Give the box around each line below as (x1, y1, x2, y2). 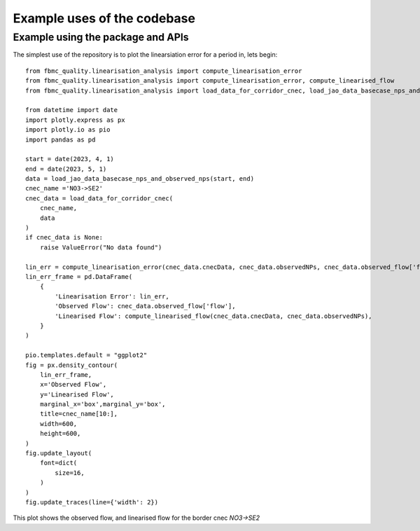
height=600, (39, 429, 81, 438)
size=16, (55, 469, 85, 476)
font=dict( (39, 459, 78, 467)
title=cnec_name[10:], (39, 410, 118, 418)
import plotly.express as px (25, 116, 125, 124)
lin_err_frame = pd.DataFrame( (25, 273, 133, 280)
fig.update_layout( (25, 449, 92, 457)
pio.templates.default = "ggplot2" (25, 351, 148, 359)
